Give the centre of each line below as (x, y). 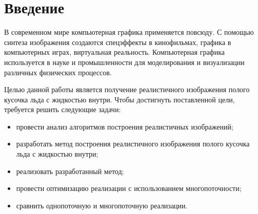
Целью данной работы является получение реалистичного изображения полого (127, 89)
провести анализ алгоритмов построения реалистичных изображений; (125, 126)
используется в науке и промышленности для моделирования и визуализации (124, 62)
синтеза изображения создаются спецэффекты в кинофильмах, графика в (118, 42)
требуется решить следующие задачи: (63, 109)
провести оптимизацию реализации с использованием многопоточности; (129, 188)
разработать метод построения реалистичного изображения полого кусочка (133, 144)
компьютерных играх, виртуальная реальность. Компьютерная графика (114, 52)
